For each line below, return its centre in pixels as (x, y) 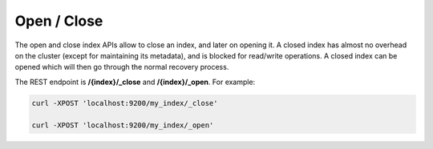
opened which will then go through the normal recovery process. (122, 67)
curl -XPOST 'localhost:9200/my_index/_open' (123, 125)
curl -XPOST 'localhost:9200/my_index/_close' (125, 103)
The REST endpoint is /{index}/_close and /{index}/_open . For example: (135, 82)
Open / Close (59, 21)
